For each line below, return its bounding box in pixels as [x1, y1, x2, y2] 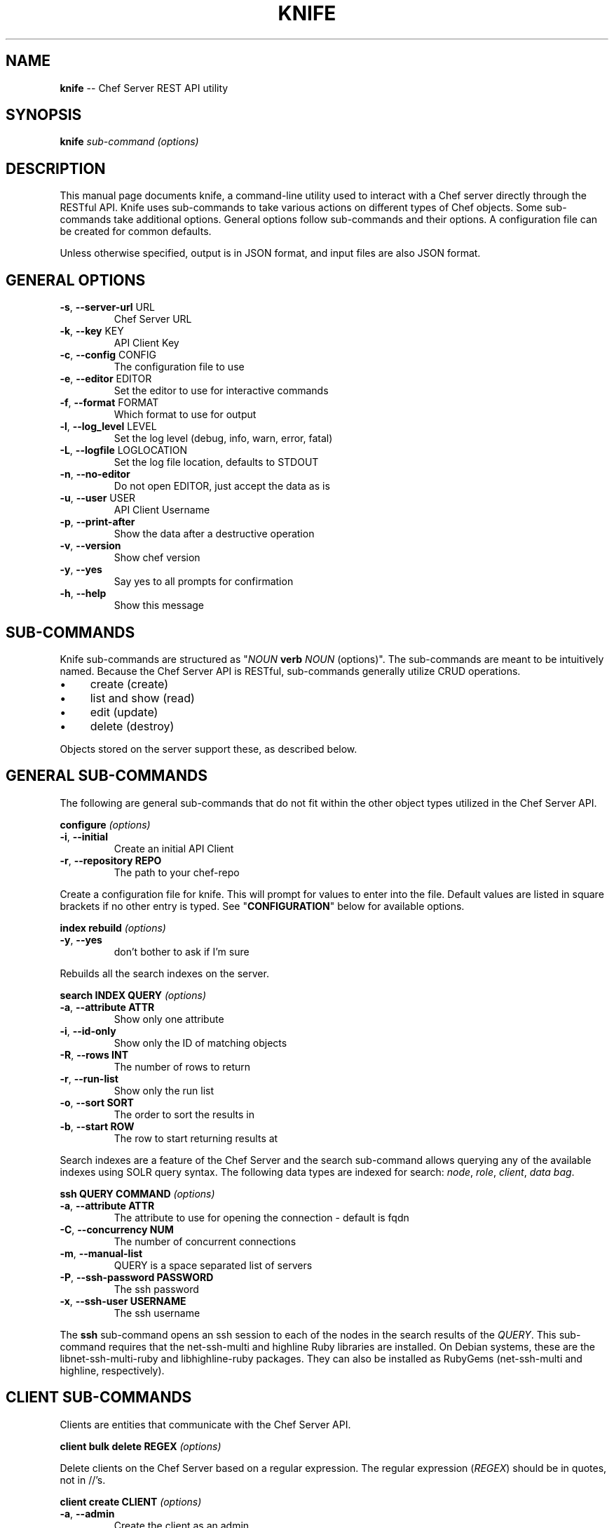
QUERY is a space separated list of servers [114, 1259, 313, 1271]
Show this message [114, 599, 204, 612]
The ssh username [114, 1306, 200, 1319]
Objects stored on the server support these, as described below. [60, 742, 357, 755]
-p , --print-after [60, 516, 135, 528]
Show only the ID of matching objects [114, 1036, 287, 1049]
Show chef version [114, 551, 200, 564]
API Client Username [114, 504, 210, 516]
